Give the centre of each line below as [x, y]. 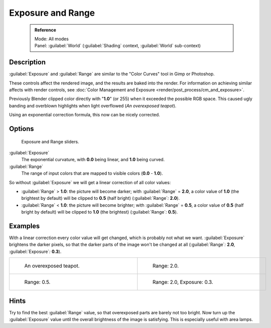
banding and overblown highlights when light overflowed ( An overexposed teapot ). [93, 106]
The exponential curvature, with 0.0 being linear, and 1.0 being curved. [93, 160]
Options [22, 129]
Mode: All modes [51, 39]
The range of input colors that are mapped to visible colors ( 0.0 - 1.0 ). [92, 173]
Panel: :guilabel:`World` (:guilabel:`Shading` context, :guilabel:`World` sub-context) [118, 46]
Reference [45, 30]
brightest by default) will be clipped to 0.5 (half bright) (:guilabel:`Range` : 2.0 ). [100, 198]
